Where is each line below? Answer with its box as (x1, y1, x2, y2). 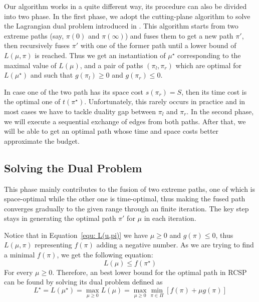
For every (4, 266, 33, 277)
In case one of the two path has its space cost (4, 86, 143, 97)
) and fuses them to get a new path (125, 30, 233, 41)
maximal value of (4, 60, 57, 70)
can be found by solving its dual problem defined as (4, 276, 163, 287)
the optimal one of (4, 96, 61, 107)
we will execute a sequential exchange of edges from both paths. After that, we (4, 116, 246, 126)
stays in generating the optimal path (4, 213, 116, 223)
